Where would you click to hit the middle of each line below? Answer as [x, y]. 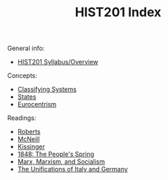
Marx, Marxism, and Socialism [61, 162]
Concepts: [22, 76]
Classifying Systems [47, 90]
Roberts [29, 132]
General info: [26, 48]
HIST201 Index [118, 12]
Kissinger [31, 147]
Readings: [22, 118]
